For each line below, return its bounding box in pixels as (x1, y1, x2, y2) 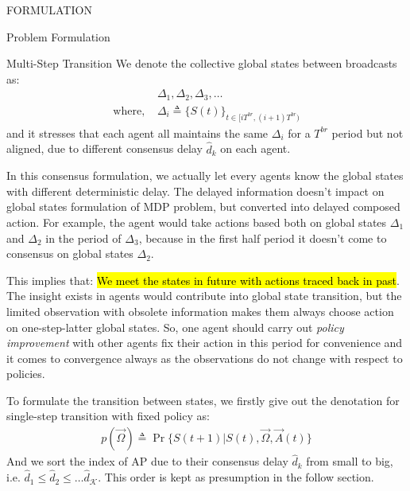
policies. (6, 365, 45, 382)
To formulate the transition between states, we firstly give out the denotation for (6, 392, 400, 408)
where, (113, 105, 145, 117)
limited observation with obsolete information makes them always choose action (6, 302, 394, 319)
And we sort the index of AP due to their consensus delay (6, 453, 288, 470)
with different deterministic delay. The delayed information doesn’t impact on (6, 182, 385, 199)
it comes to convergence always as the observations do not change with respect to (6, 349, 403, 366)
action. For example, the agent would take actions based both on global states (6, 213, 387, 230)
